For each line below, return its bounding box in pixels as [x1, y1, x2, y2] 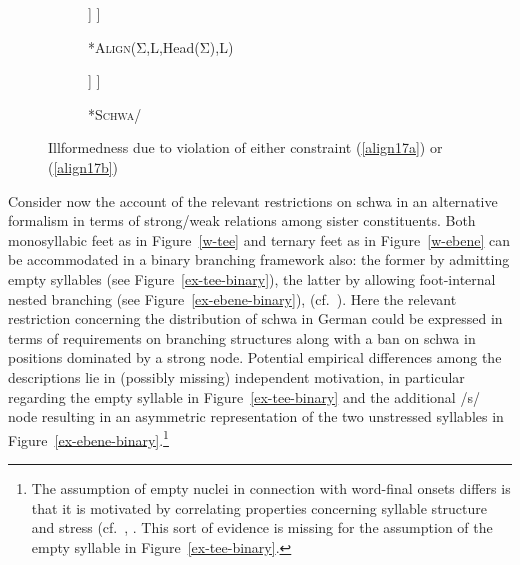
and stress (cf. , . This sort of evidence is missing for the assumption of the [31, 517, 493, 538]
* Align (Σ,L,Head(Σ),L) [88, 36, 234, 57]
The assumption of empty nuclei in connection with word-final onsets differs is [31, 477, 511, 498]
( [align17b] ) [48, 156, 119, 177]
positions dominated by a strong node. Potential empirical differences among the [8, 347, 502, 368]
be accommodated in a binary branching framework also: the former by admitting [8, 249, 510, 270]
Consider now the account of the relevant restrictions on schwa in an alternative [8, 190, 498, 211]
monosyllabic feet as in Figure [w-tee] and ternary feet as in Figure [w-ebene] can [8, 229, 511, 250]
